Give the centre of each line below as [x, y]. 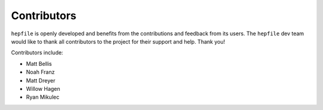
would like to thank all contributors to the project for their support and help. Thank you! [118, 41]
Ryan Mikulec [43, 97]
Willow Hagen [43, 88]
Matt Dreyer [41, 80]
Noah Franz [40, 72]
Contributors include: [37, 53]
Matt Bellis [39, 63]
